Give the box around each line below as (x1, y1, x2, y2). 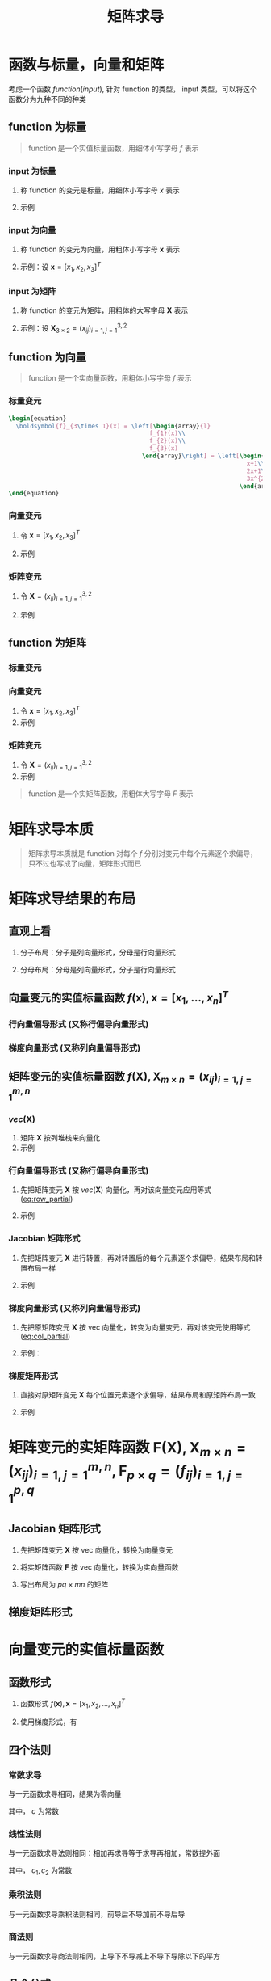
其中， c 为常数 (8, 1806, 59, 1816)
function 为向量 (8, 350, 87, 364)
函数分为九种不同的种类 (8, 94, 86, 103)
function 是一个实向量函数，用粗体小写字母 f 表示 (27, 373, 192, 383)
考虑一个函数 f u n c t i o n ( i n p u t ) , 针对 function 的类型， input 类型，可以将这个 (8, 84, 258, 94)
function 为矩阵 (8, 636, 87, 650)
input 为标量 (8, 165, 56, 176)
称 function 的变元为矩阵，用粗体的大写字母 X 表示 (19, 306, 189, 315)
